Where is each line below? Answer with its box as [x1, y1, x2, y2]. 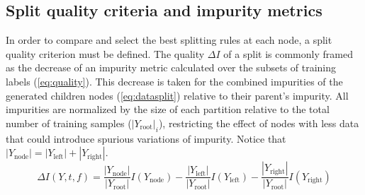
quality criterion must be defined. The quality [6, 46, 205, 61]
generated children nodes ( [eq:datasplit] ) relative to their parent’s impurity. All [6, 88, 349, 102]
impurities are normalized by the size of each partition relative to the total [6, 102, 330, 117]
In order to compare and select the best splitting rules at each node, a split [6, 32, 332, 47]
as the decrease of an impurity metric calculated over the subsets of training [6, 60, 337, 75]
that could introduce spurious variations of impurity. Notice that [6, 131, 286, 146]
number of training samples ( [6, 115, 132, 130]
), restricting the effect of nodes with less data [158, 115, 359, 130]
